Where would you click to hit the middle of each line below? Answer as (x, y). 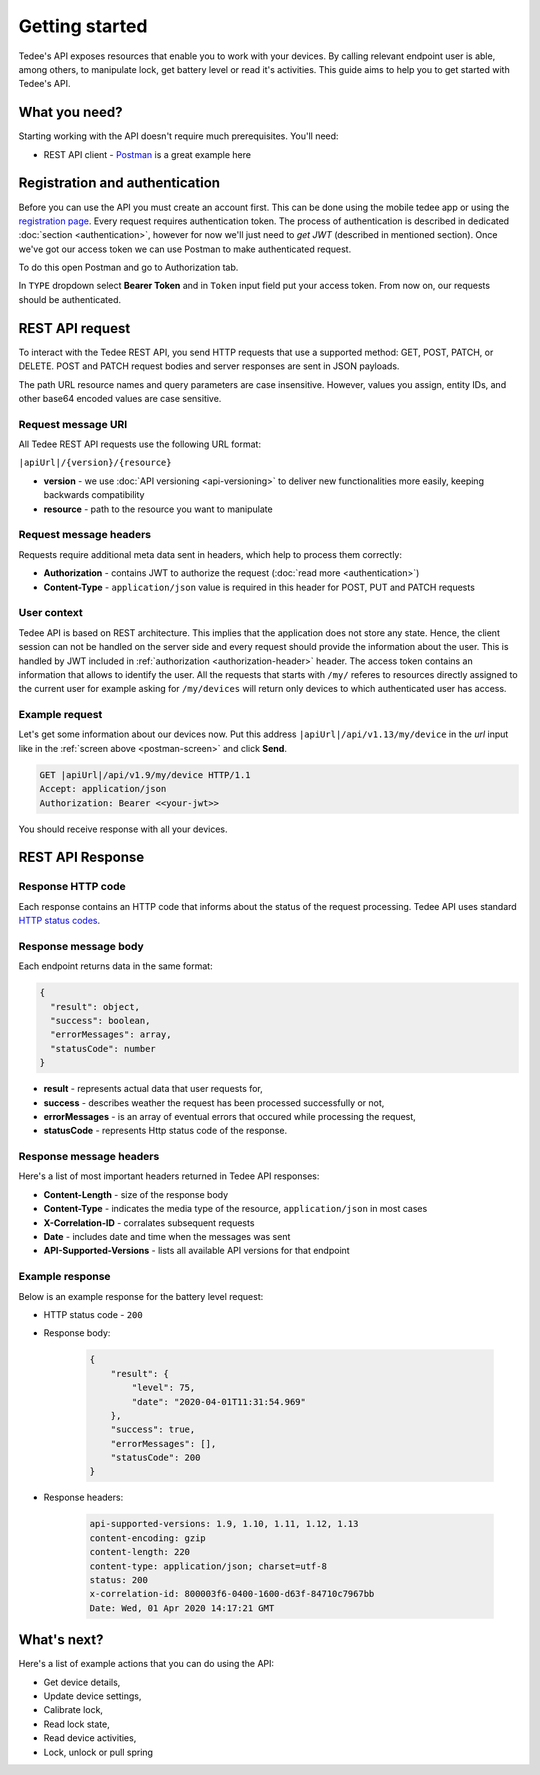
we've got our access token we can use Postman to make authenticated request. (185, 249)
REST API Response (81, 857)
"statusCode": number (103, 1048)
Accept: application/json (103, 789)
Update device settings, (92, 1696)
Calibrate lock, (73, 1710)
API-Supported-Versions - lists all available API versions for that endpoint (196, 1251)
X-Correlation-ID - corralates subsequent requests (149, 1222)
